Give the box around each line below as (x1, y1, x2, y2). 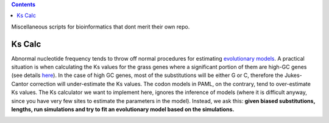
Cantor (11, 80, 29, 87)
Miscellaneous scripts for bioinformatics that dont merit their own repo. (11, 23, 190, 30)
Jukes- (284, 71, 303, 79)
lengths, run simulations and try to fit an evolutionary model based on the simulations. (11, 106, 235, 113)
